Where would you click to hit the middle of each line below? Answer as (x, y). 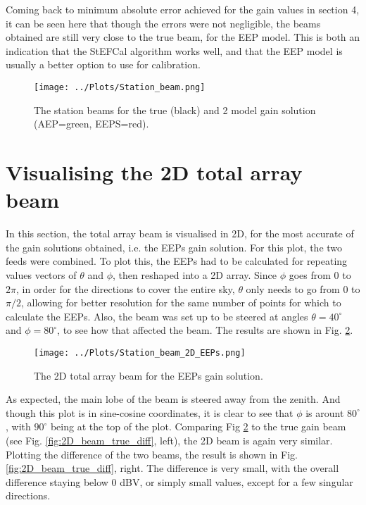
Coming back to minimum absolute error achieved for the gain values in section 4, (183, 9)
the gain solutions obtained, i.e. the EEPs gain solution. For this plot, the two (174, 247)
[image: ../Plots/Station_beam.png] (120, 87)
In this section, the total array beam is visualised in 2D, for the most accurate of (180, 233)
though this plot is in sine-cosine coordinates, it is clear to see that (150, 412)
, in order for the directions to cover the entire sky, (125, 288)
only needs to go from (293, 288)
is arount (325, 412)
